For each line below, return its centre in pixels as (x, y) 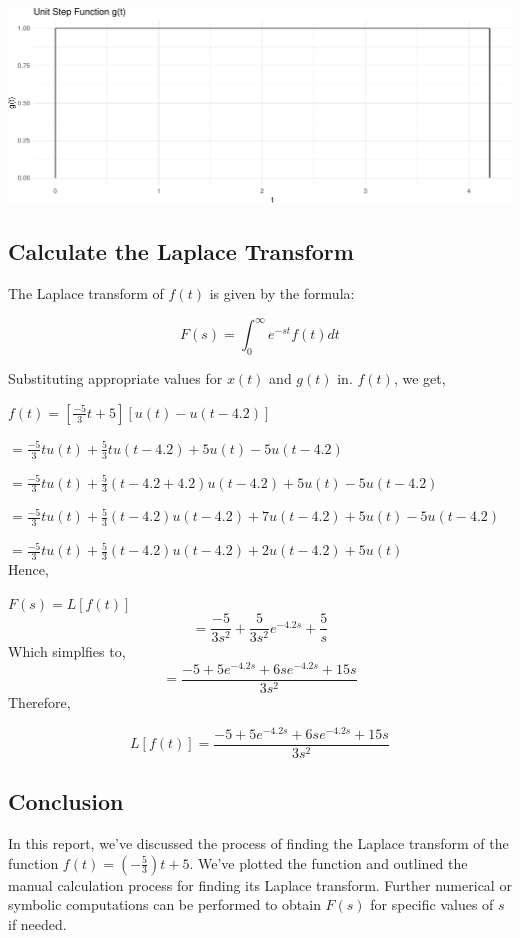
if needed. (37, 923)
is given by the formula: (282, 293)
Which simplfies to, (67, 651)
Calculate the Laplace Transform (181, 251)
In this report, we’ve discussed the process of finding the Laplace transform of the (258, 842)
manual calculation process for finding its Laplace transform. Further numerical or (260, 884)
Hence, (28, 568)
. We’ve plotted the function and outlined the (328, 862)
